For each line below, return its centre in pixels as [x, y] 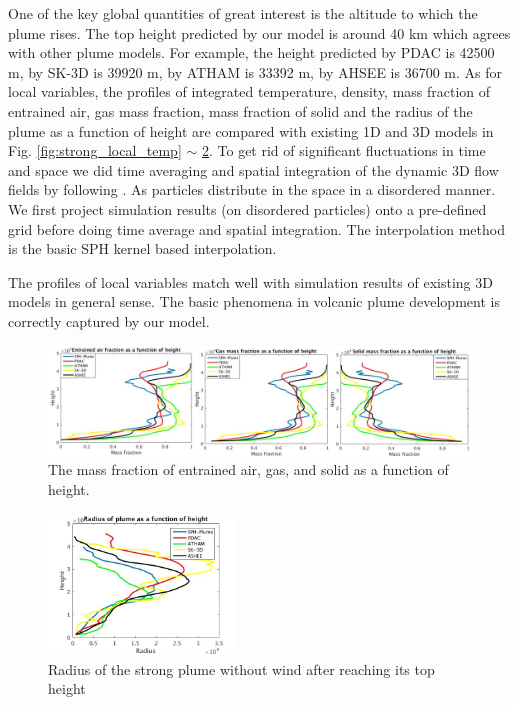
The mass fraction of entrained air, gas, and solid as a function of [248, 469]
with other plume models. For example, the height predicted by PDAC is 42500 [251, 52]
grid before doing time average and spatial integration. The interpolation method [256, 228]
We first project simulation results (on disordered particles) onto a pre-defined [247, 208]
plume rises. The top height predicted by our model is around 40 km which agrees [259, 32]
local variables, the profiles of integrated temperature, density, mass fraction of [249, 91]
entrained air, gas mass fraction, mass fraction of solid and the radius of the [240, 110]
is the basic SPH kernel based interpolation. [142, 248]
